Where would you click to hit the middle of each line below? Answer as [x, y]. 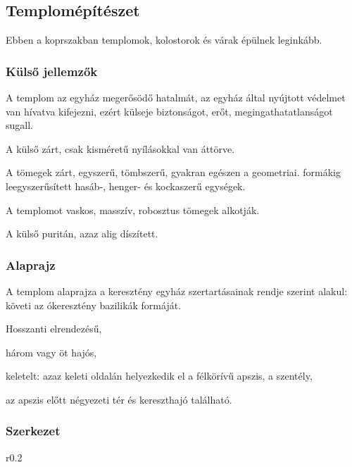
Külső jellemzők [52, 71]
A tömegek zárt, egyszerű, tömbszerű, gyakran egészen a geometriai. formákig [174, 172]
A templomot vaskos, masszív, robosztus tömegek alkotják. [133, 210]
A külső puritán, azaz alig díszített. [82, 234]
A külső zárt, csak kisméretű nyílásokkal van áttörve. [120, 148]
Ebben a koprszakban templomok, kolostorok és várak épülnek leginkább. [164, 40]
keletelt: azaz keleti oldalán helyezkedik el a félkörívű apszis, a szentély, [159, 376]
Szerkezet [33, 431]
